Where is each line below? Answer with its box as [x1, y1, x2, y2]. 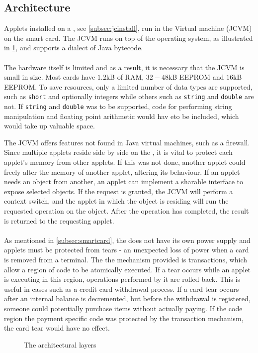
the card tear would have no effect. [4, 323, 110, 333]
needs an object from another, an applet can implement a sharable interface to [4, 176, 243, 187]
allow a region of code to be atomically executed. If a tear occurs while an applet [4, 264, 251, 274]
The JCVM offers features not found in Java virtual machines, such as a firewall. [4, 137, 250, 147]
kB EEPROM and [168, 72, 224, 82]
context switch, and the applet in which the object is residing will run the [4, 196, 229, 206]
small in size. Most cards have [4, 72, 95, 82]
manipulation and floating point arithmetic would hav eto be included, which [4, 111, 239, 121]
